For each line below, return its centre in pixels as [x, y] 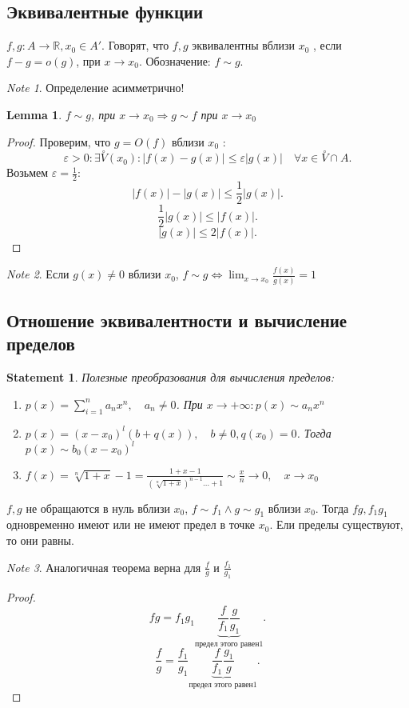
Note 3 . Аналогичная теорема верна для [104, 567]
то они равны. [40, 540]
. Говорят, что [135, 45]
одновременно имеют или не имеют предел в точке [131, 524]
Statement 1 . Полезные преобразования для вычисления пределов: [171, 377]
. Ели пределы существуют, [336, 524]
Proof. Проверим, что [59, 141]
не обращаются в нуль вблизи [98, 508]
